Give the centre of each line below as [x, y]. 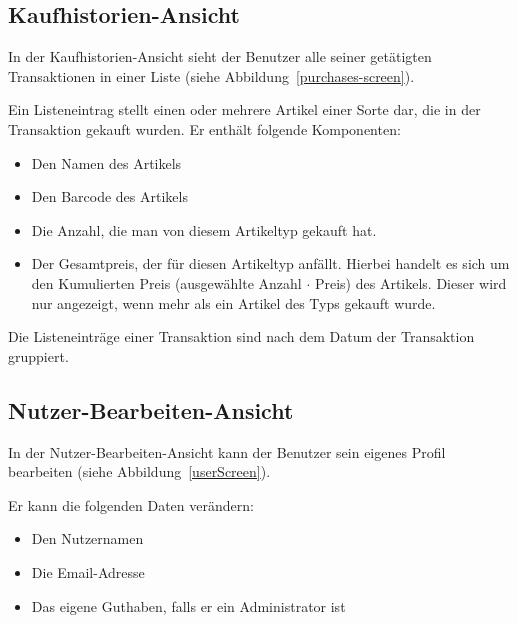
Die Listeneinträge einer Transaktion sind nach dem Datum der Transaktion [241, 336]
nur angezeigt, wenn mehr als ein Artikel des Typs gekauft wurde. [233, 302]
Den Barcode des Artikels [109, 196]
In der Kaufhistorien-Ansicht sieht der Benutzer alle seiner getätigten [220, 56]
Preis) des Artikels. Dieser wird [410, 282]
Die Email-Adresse [88, 571]
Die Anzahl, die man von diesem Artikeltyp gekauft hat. [204, 229]
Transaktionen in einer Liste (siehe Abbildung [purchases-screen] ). [211, 75]
